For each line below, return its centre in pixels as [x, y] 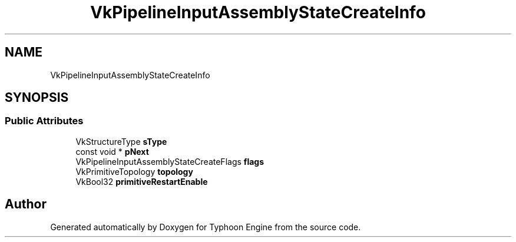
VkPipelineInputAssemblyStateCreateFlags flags [170, 161]
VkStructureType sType [121, 141]
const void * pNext [112, 151]
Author [26, 204]
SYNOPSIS [37, 98]
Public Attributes [44, 121]
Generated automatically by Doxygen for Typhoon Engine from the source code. [206, 227]
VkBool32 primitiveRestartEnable [142, 181]
